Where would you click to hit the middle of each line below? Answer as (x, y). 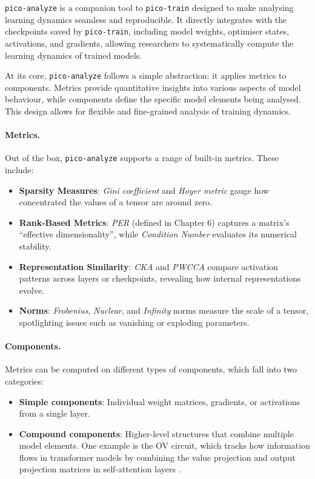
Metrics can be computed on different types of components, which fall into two (151, 369)
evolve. (32, 290)
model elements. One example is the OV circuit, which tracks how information (164, 445)
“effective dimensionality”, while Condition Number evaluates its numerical (158, 234)
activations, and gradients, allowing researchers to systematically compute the (149, 43)
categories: (24, 381)
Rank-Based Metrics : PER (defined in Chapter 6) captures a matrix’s (154, 222)
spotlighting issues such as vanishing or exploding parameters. (134, 322)
